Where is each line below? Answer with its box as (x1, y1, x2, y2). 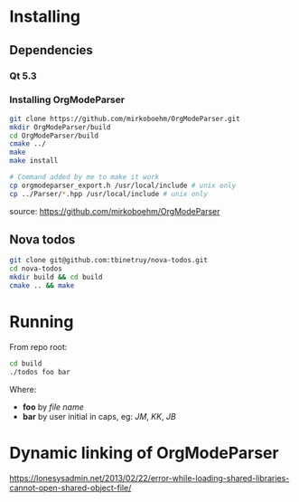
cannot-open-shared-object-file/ (9, 482, 132, 493)
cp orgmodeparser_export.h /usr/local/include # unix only (9, 181, 237, 190)
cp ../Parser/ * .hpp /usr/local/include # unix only (9, 189, 208, 198)
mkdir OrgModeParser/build (9, 122, 111, 132)
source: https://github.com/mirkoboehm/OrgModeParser (9, 205, 220, 216)
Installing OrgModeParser (9, 93, 125, 106)
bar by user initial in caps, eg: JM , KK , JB (22, 411, 176, 421)
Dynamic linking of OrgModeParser (9, 442, 279, 463)
